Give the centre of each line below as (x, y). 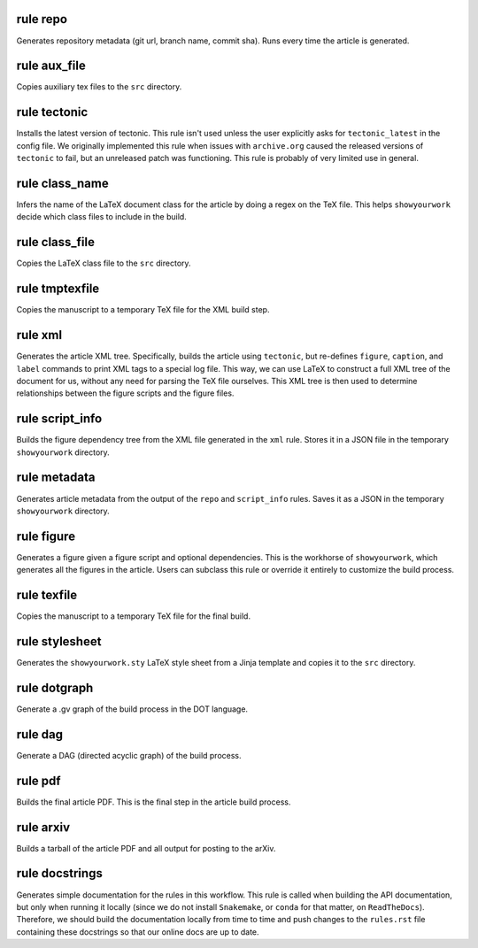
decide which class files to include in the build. (102, 217)
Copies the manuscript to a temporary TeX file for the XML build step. (143, 310)
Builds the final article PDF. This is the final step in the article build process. (154, 802)
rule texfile (47, 595)
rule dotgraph (55, 687)
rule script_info (59, 419)
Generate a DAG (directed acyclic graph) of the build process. (129, 755)
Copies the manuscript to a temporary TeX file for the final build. (134, 616)
